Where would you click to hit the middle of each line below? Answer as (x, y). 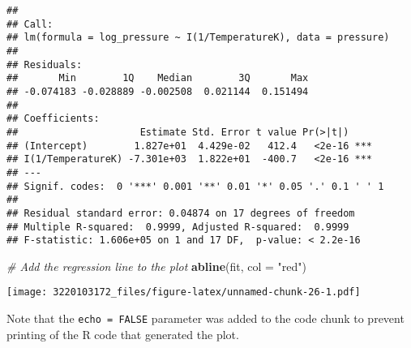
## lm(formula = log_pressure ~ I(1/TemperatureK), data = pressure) (198, 38)
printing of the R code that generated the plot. (123, 334)
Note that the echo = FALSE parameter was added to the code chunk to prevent (205, 318)
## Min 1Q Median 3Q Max (158, 78)
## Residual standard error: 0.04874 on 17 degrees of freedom (181, 213)
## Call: (30, 24)
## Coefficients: (53, 119)
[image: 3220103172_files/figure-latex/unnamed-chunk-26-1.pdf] (184, 292)
